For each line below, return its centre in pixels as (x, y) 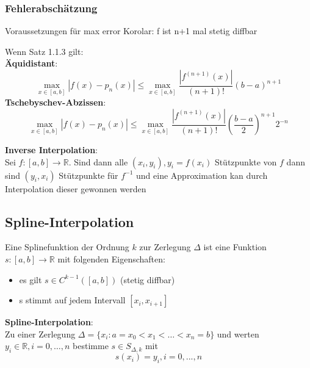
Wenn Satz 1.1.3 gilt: (44, 51)
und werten (238, 334)
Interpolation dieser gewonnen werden (76, 188)
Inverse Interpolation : (51, 150)
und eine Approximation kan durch (202, 175)
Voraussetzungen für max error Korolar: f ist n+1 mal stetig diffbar (131, 31)
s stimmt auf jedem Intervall (72, 300)
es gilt (31, 279)
